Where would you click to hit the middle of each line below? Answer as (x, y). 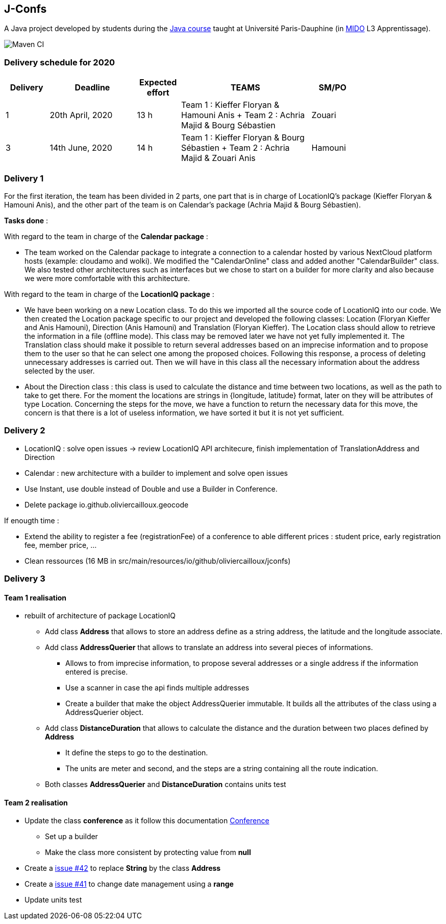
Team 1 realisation (35, 597)
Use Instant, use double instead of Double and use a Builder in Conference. (151, 489)
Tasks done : (26, 220)
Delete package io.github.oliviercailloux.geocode (107, 504)
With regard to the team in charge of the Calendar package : (106, 236)
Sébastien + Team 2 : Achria (236, 148)
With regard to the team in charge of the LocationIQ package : (109, 294)
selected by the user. (60, 371)
